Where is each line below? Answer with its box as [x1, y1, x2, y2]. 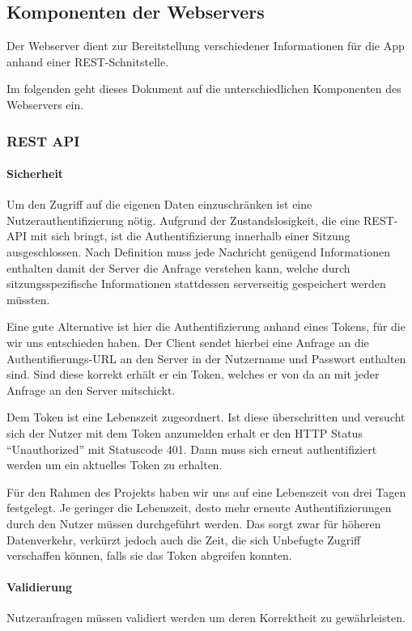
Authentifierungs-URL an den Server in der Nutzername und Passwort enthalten [6, 349, 406, 366]
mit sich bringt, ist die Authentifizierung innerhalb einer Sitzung [30, 227, 350, 244]
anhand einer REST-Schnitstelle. [6, 53, 169, 70]
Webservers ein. [6, 95, 84, 112]
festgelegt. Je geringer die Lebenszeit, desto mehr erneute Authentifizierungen [6, 499, 392, 516]
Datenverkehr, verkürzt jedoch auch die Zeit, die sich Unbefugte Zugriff [6, 531, 361, 548]
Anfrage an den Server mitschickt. [6, 381, 176, 398]
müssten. [6, 290, 50, 307]
